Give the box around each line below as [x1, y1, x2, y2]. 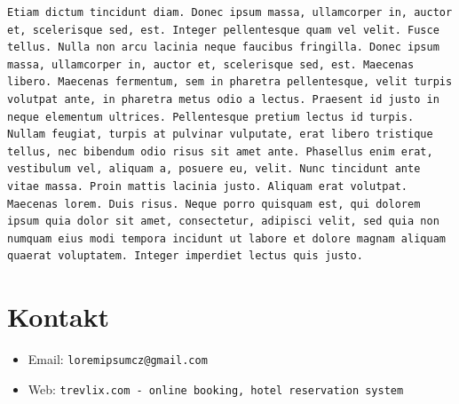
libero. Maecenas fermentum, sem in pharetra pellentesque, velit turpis [7, 75, 453, 89]
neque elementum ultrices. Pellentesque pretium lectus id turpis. [7, 110, 415, 123]
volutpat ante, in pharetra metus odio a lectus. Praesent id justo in [7, 92, 439, 106]
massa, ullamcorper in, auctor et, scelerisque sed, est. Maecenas [7, 58, 415, 71]
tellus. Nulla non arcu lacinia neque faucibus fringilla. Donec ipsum [7, 41, 439, 54]
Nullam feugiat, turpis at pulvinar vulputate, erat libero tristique [7, 128, 433, 141]
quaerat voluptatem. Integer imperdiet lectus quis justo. [7, 250, 363, 263]
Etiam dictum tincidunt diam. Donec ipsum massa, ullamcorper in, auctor [7, 6, 453, 19]
